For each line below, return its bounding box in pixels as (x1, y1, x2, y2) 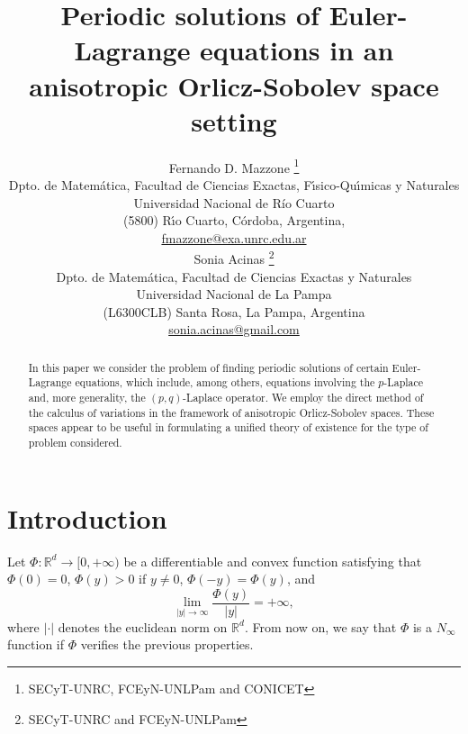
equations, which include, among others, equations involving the (75, 375, 375, 390)
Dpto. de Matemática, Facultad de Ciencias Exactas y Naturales (56, 267, 412, 285)
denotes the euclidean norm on (58, 617, 228, 636)
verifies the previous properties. (80, 635, 254, 654)
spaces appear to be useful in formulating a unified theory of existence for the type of (28, 420, 428, 435)
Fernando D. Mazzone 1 (168, 155, 300, 177)
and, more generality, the (28, 390, 146, 405)
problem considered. (28, 435, 122, 450)
